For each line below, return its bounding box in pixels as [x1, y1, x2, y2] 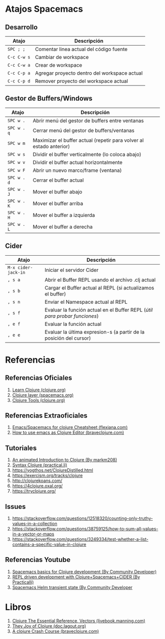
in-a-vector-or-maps [12, 531, 55, 537]
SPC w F [7, 167, 26, 173]
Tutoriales [5, 444, 37, 452]
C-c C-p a [7, 70, 30, 76]
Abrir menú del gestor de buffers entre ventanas [32, 117, 144, 124]
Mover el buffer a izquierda [32, 212, 95, 218]
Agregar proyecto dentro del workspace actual [35, 70, 143, 77]
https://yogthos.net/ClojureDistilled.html [12, 467, 93, 473]
